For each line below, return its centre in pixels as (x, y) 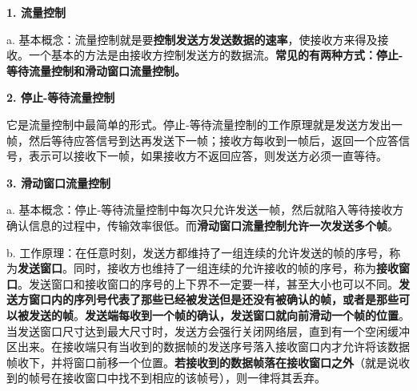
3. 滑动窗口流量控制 (58, 182)
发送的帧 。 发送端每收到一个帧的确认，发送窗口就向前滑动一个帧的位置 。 (219, 314)
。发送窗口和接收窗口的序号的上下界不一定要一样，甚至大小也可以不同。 (208, 283)
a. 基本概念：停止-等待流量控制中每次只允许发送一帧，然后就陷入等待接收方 (205, 210)
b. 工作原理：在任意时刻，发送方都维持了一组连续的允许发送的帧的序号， (198, 252)
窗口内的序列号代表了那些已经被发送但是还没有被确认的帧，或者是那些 (213, 299)
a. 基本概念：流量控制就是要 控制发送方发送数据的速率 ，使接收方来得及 (192, 39)
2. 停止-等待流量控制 (61, 97)
